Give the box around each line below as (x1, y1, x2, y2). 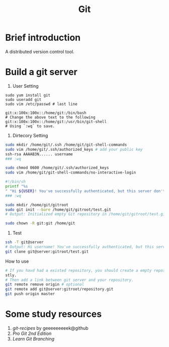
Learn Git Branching (12, 335, 55, 341)
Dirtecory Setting (12, 132, 48, 138)
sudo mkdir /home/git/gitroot (5, 202, 69, 207)
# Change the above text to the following (5, 114, 96, 120)
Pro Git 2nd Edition (12, 330, 52, 336)
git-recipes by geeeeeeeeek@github (12, 325, 89, 331)
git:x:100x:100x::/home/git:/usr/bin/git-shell (5, 119, 107, 124)
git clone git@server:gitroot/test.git (5, 249, 89, 254)
